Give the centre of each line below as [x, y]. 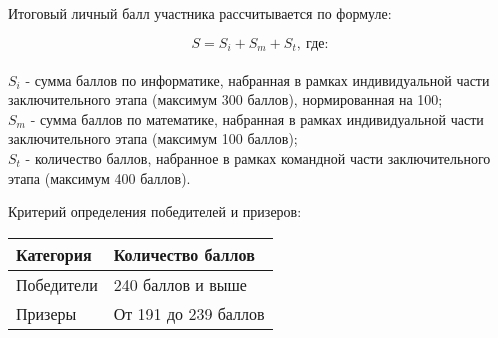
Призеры [46, 313]
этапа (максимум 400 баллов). [99, 177]
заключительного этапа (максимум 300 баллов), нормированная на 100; [225, 99]
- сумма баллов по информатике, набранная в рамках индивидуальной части [257, 79]
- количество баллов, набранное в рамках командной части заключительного [258, 158]
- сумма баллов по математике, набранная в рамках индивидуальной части [257, 118]
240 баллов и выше [180, 284]
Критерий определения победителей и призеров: [155, 211]
